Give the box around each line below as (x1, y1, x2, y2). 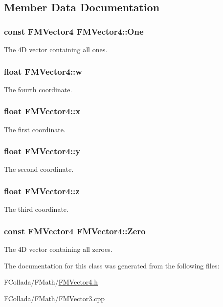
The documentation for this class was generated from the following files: (4, 260, 220, 270)
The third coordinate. (4, 204, 68, 214)
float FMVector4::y (4, 145, 81, 157)
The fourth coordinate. (4, 84, 72, 94)
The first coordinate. (4, 124, 66, 134)
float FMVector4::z (4, 184, 80, 197)
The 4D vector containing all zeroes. (4, 244, 112, 254)
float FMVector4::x (4, 105, 81, 117)
